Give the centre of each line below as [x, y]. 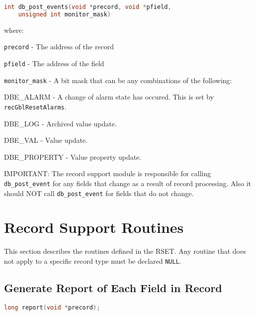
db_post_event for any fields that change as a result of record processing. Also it [127, 183]
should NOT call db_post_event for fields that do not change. [99, 193]
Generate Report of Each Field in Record [113, 288]
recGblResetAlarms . [35, 106]
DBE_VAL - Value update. [46, 140]
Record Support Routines [94, 227]
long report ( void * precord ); [52, 307]
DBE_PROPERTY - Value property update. [73, 157]
